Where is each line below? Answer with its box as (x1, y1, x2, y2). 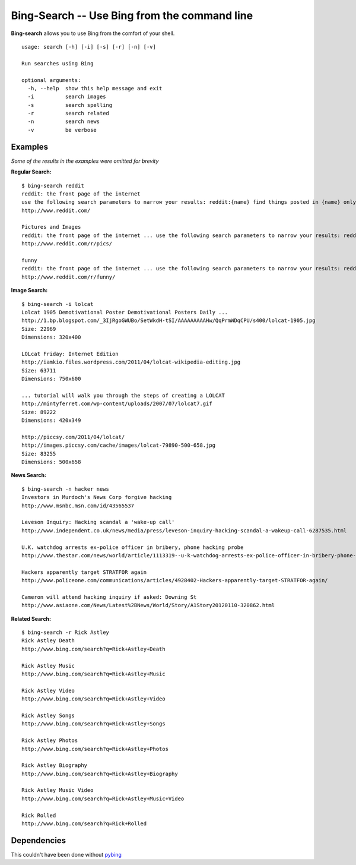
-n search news (27, 118, 100, 125)
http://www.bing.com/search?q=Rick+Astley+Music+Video (21, 795, 185, 802)
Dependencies (11, 835, 66, 845)
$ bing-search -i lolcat (21, 301, 94, 307)
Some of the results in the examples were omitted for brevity (11, 157, 159, 165)
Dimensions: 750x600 (21, 375, 81, 383)
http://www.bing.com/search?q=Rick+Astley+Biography (21, 770, 178, 777)
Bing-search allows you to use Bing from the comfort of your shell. (11, 30, 175, 37)
